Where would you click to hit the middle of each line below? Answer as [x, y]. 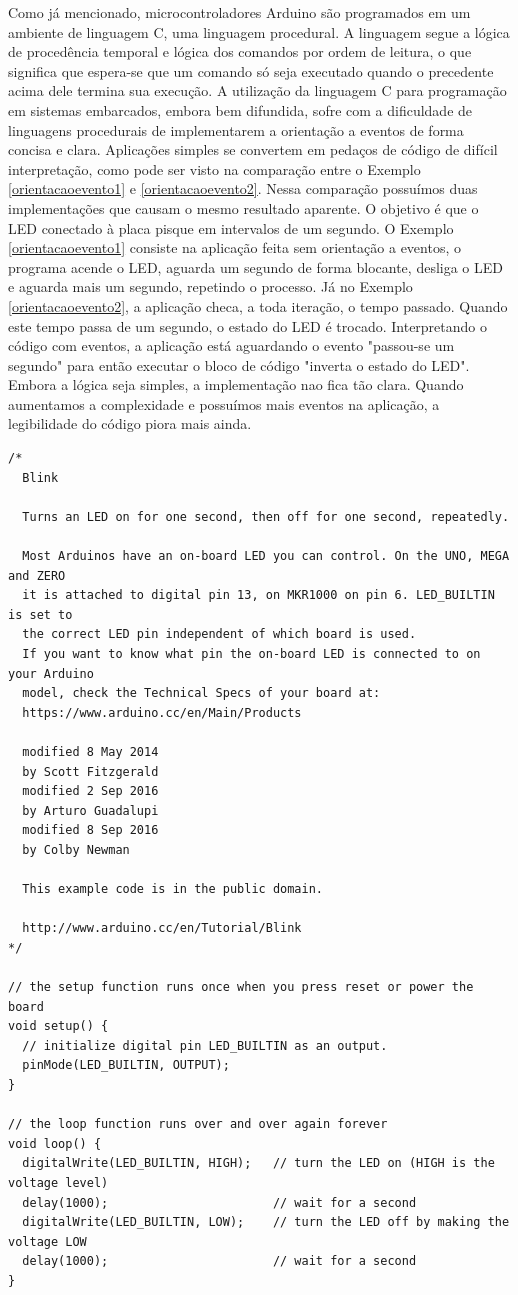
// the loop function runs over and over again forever [198, 1124]
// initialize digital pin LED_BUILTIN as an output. [205, 1045]
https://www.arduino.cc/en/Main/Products [162, 712]
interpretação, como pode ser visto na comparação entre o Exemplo [214, 168]
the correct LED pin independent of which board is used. [219, 634]
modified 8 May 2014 [90, 751]
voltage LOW [47, 1241]
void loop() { [55, 1143]
